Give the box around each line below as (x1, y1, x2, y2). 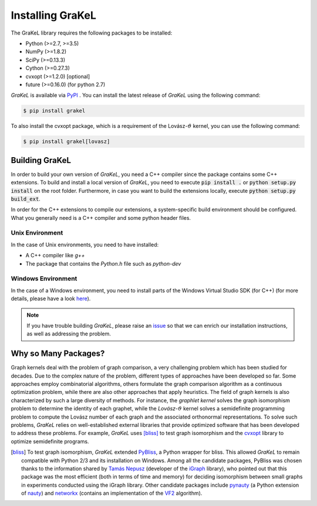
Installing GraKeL (11, 9, 96, 22)
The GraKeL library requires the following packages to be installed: (11, 29, 173, 36)
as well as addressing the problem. (26, 330, 112, 337)
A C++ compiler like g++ (25, 252, 85, 259)
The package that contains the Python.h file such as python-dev (25, 260, 181, 267)
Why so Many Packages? (11, 349, 105, 359)
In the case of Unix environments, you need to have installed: (11, 241, 159, 248)
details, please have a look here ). (11, 295, 91, 302)
